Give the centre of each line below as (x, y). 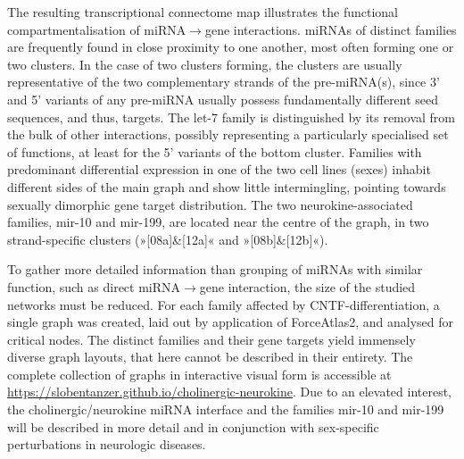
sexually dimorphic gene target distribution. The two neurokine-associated (210, 204)
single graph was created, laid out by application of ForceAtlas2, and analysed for (231, 322)
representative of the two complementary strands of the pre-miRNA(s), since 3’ (224, 82)
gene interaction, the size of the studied (307, 286)
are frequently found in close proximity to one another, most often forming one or (231, 47)
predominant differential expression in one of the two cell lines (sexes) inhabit (219, 169)
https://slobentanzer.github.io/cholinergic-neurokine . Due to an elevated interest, (230, 392)
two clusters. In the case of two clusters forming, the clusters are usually (205, 64)
